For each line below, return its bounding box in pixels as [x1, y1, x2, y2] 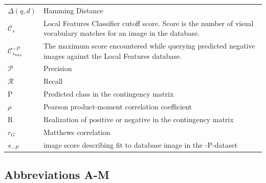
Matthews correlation [43, 126, 110, 137]
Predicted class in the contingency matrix [43, 88, 174, 99]
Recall [43, 76, 63, 86]
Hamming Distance [43, 5, 103, 15]
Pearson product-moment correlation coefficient [43, 101, 192, 111]
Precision [43, 63, 72, 74]
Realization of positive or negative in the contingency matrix [43, 113, 234, 124]
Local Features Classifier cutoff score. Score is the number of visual [43, 17, 254, 28]
